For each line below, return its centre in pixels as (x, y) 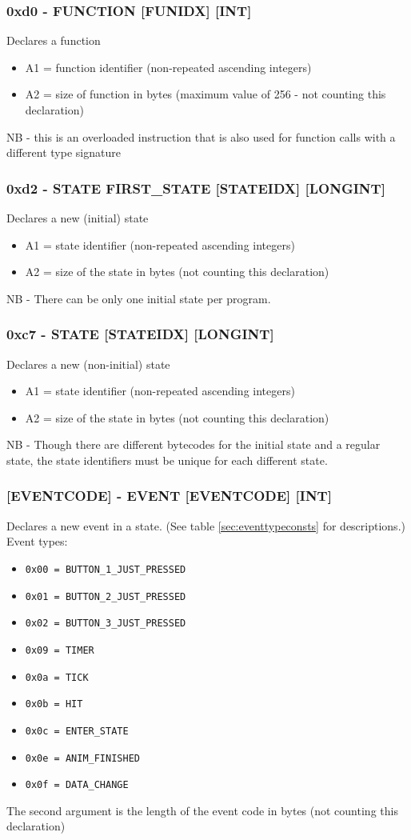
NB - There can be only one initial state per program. (139, 298)
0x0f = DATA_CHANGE (77, 785)
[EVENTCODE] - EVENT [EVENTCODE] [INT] (169, 496)
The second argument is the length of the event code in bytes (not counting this (202, 810)
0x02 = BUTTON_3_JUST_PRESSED (106, 624)
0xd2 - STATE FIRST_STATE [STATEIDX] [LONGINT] (196, 188)
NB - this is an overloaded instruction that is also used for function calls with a (201, 136)
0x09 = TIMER (60, 650)
